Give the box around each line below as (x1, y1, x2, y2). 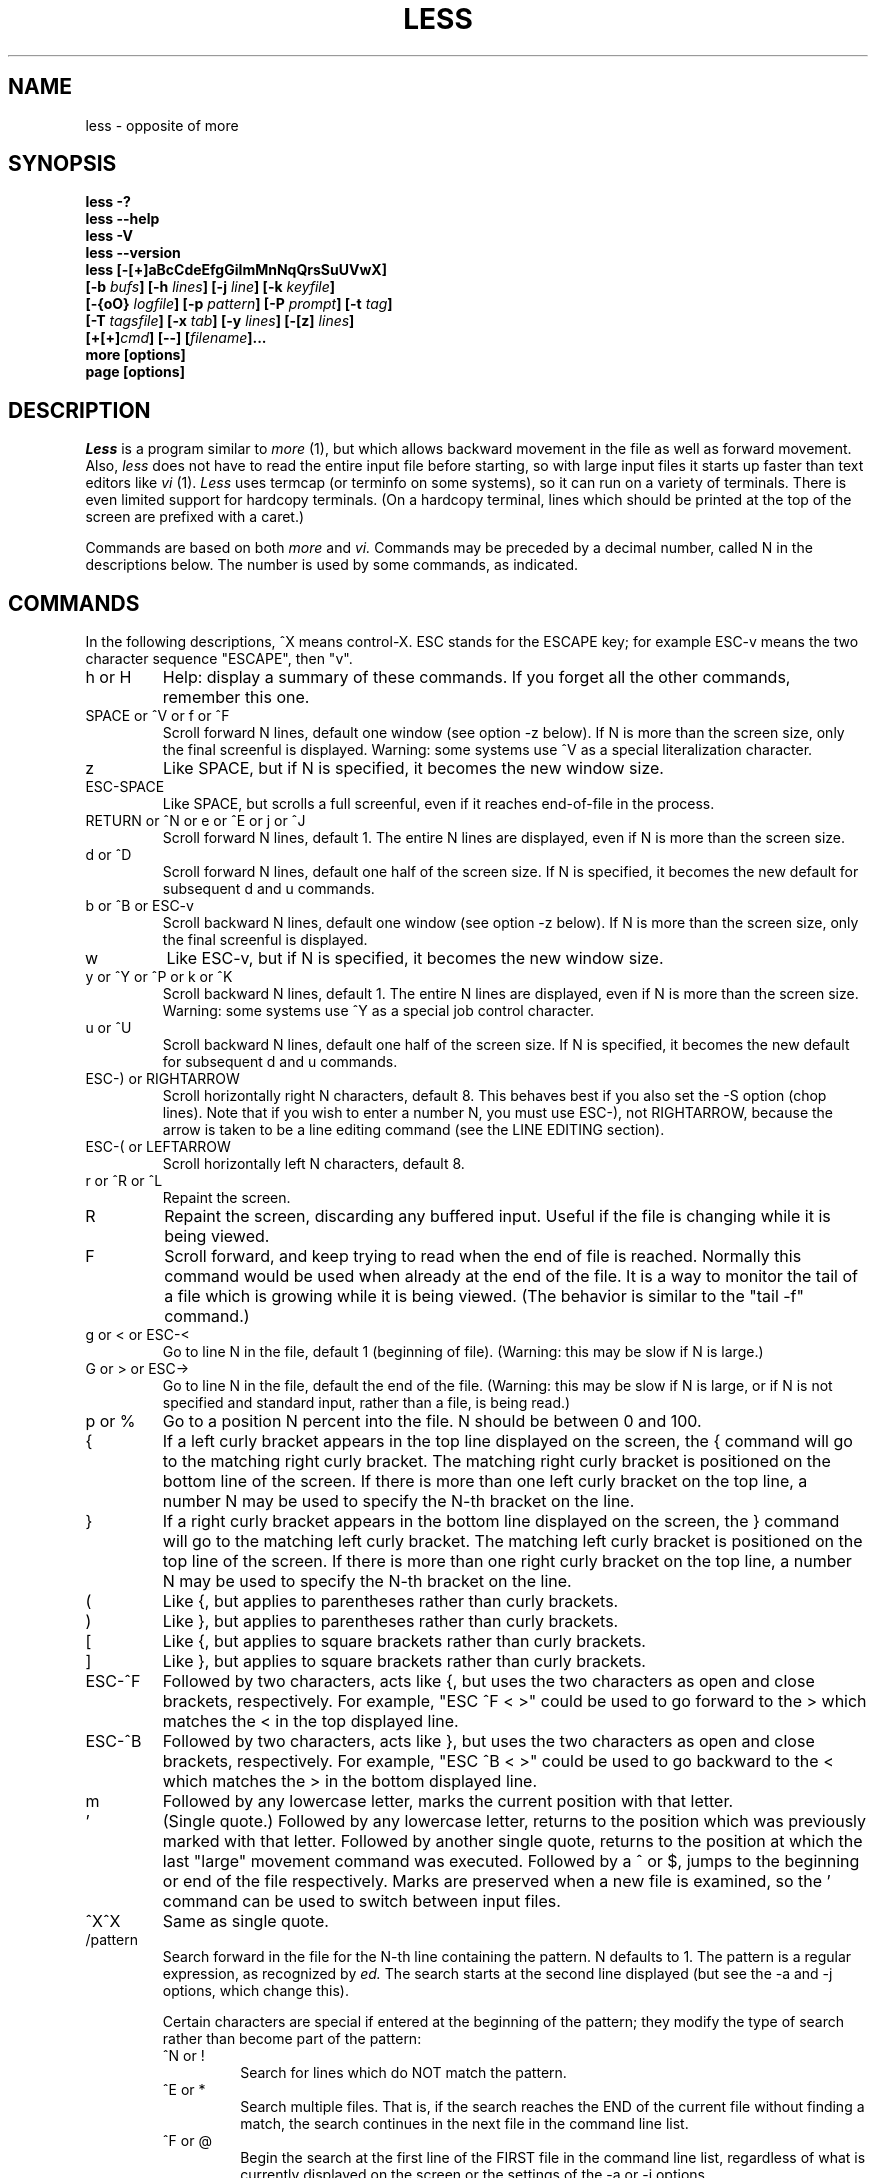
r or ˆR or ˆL (85, 1172, 163, 1190)
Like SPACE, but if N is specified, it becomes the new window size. (162, 758, 664, 779)
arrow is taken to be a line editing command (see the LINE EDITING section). (162, 1121, 665, 1139)
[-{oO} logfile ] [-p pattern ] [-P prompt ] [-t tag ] (85, 295, 393, 313)
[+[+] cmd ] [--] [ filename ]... (85, 329, 267, 347)
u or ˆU (85, 1019, 132, 1037)
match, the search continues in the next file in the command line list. (240, 2115, 689, 2133)
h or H (85, 667, 132, 688)
